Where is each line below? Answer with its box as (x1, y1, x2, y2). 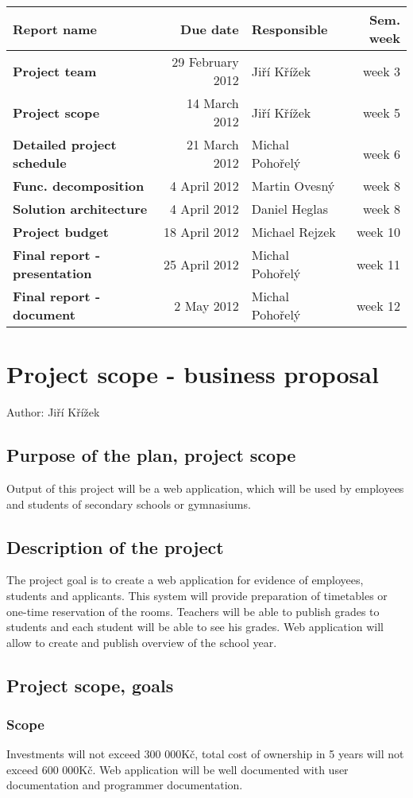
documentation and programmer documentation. (6, 777, 243, 793)
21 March (186, 135, 239, 153)
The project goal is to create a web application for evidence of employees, (6, 571, 364, 588)
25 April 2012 (163, 254, 239, 273)
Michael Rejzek (251, 223, 336, 241)
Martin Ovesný (251, 176, 335, 195)
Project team (13, 61, 97, 80)
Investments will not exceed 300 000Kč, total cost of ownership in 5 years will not (6, 746, 404, 762)
